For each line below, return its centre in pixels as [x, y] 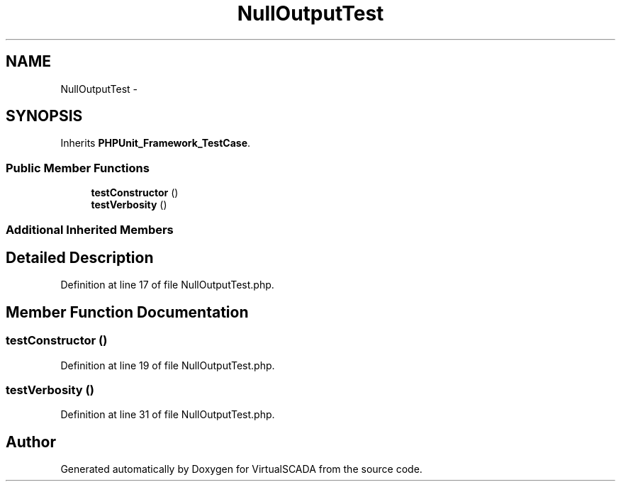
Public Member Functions [78, 168]
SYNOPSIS [44, 116]
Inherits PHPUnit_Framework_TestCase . [156, 143]
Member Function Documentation [127, 312]
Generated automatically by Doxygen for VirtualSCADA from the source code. [241, 469]
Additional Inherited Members [90, 229]
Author [31, 442]
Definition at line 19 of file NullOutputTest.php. [168, 365]
